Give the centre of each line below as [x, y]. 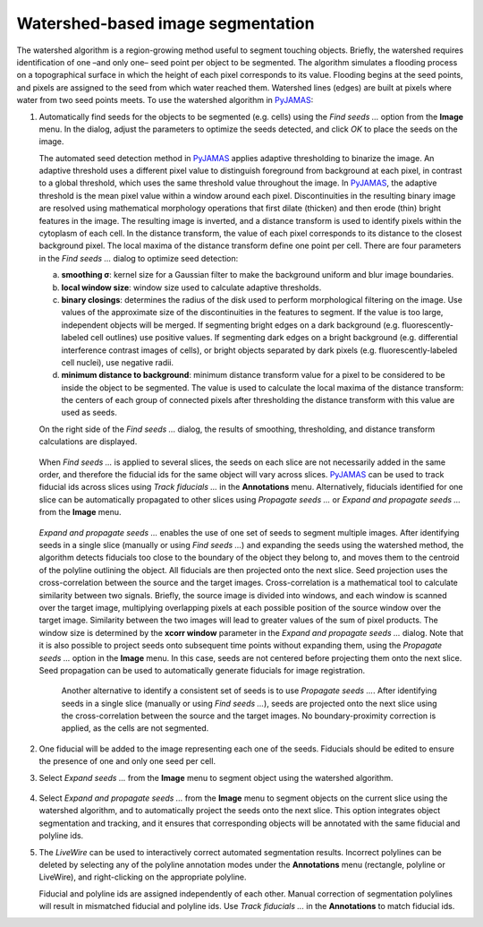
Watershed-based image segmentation [165, 23]
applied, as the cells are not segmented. [135, 728]
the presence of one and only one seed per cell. [127, 761]
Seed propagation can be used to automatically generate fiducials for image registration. [202, 670]
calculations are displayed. [88, 442]
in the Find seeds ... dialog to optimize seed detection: [139, 258]
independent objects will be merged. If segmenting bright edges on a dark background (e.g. [230, 325]
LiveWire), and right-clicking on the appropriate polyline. [143, 877]
